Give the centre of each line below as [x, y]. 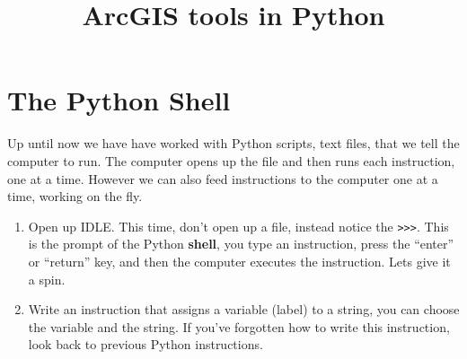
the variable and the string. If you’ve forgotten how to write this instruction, [239, 326]
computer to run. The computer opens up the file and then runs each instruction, [231, 160]
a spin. [47, 279]
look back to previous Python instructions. [145, 344]
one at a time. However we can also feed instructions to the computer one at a [223, 178]
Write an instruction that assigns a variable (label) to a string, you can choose [244, 309]
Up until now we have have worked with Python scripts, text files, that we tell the [233, 143]
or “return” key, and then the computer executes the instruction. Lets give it [239, 261]
